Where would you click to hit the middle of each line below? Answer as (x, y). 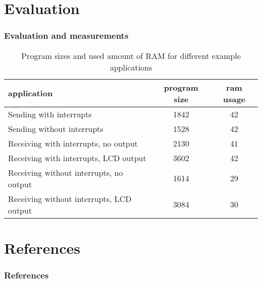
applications (131, 67)
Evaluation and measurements (66, 36)
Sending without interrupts (56, 128)
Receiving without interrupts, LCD (70, 198)
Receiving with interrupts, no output (73, 143)
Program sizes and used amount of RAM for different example (131, 55)
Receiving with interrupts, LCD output (77, 158)
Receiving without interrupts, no (65, 172)
